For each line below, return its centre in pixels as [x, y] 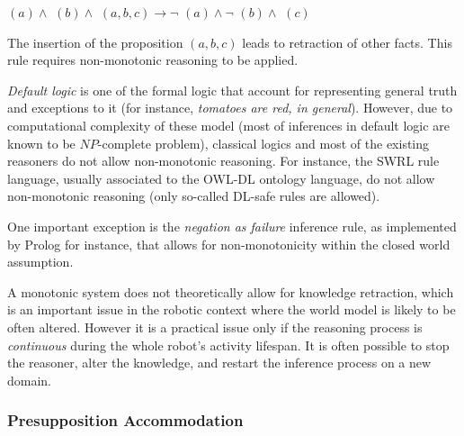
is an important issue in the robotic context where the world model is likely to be [232, 309]
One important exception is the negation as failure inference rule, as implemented [232, 226]
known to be [41, 143]
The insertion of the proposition [95, 42]
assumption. [40, 262]
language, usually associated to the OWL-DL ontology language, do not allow [221, 178]
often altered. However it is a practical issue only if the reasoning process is [215, 327]
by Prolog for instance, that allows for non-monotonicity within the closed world [229, 244]
